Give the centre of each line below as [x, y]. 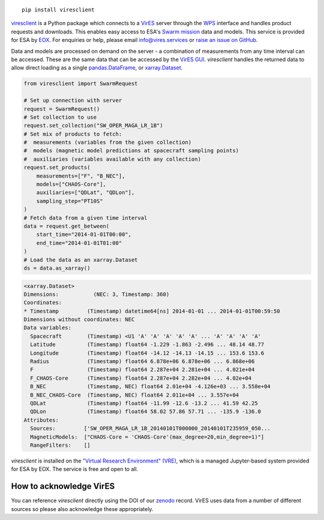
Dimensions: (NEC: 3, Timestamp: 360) [97, 294]
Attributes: [41, 420]
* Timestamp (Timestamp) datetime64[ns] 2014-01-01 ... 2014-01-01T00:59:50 [152, 311]
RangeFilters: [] [60, 445]
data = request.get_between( [67, 226]
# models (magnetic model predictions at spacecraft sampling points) [131, 151]
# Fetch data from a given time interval [85, 218]
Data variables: [48, 328]
